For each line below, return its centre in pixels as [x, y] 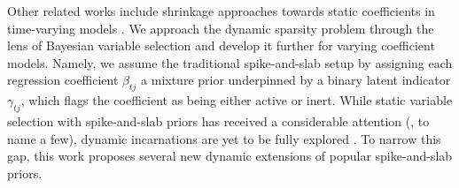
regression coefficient [63, 80]
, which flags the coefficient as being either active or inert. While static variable [237, 100]
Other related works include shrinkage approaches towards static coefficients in [221, 11]
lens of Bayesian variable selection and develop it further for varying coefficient [221, 45]
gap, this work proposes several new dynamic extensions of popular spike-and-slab [230, 156]
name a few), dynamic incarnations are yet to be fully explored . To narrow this [224, 138]
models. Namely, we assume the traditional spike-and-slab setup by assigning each [230, 62]
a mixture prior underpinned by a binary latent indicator [296, 80]
